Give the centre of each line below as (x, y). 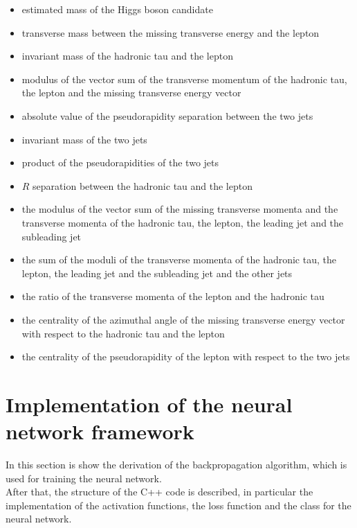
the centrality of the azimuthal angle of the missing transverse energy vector (183, 319)
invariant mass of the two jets (84, 139)
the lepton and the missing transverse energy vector (131, 93)
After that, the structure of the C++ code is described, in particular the (159, 492)
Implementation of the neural (149, 404)
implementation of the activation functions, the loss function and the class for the (178, 505)
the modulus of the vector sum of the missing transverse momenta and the (180, 209)
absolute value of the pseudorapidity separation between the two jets (167, 115)
